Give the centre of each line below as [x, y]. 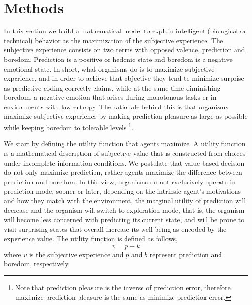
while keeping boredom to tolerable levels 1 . [69, 127]
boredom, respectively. [37, 264]
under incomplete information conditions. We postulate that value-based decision [124, 162]
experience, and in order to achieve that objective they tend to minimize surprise [124, 78]
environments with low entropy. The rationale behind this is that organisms [116, 106]
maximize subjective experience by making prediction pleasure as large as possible [126, 116]
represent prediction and [186, 254]
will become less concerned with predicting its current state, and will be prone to [124, 220]
